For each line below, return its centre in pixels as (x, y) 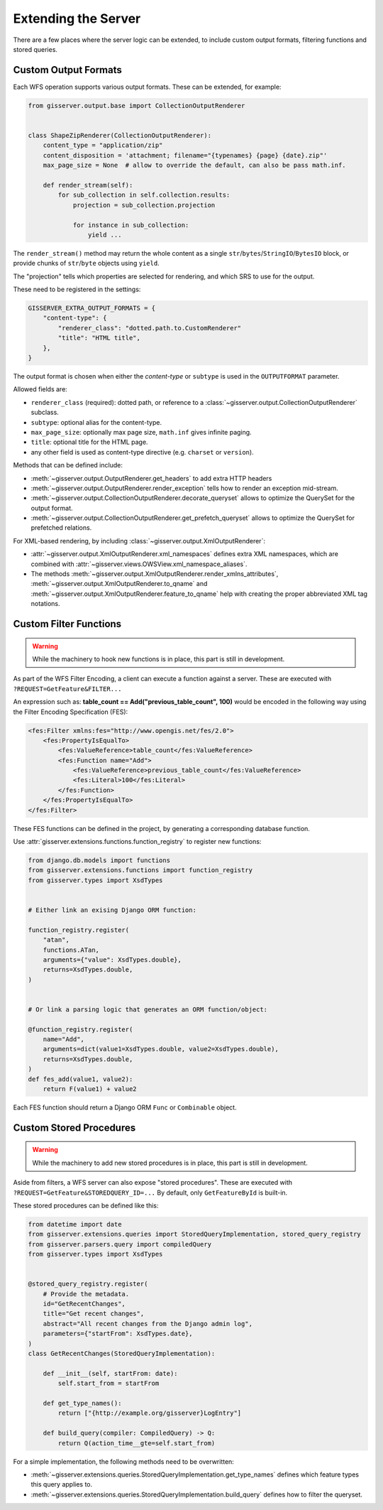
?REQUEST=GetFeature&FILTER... (67, 689)
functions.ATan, (71, 950)
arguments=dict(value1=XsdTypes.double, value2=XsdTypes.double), (161, 1049)
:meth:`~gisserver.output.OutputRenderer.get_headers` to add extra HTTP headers (151, 478)
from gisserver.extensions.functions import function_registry (140, 870)
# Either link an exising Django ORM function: (112, 910)
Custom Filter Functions (67, 624)
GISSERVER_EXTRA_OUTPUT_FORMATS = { (92, 308)
